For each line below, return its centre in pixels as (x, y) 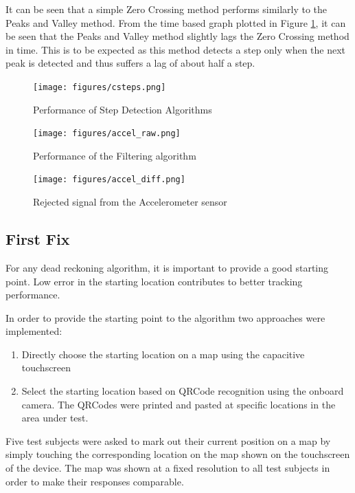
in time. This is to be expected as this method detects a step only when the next (176, 49)
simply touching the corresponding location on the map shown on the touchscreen (178, 454)
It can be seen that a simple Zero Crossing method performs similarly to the (167, 9)
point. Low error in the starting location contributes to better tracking (154, 281)
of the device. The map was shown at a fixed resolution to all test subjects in (168, 468)
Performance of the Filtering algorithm (115, 155)
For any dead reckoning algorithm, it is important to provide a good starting (167, 267)
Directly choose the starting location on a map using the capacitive (163, 354)
